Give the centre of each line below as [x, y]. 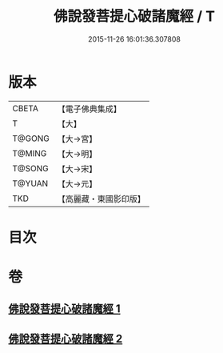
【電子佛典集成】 [89, 109]
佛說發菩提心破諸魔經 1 [65, 309]
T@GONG [31, 138]
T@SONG [31, 168]
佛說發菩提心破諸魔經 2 [66, 338]
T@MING [30, 153]
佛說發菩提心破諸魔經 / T [134, 16]
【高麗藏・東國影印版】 [101, 199]
